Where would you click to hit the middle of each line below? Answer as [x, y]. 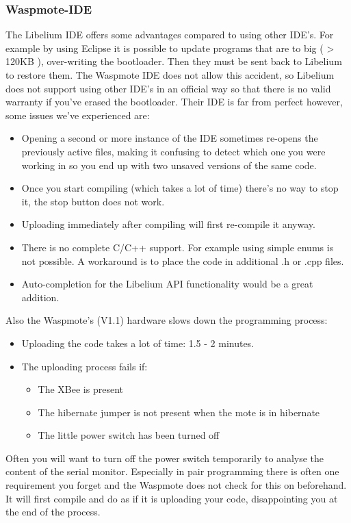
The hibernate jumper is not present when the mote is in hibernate [179, 412]
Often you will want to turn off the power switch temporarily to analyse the [165, 458]
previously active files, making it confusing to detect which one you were [173, 151]
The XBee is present [80, 389]
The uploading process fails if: [84, 366]
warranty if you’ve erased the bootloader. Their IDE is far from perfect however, [174, 102]
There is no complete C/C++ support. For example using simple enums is [178, 247]
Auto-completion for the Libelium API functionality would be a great [167, 284]
